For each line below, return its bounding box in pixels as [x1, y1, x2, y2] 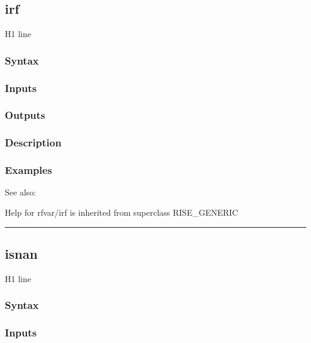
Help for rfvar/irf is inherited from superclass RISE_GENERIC [5, 206, 239, 218]
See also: [5, 186, 36, 198]
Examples [5, 163, 52, 177]
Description [5, 135, 62, 150]
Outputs [5, 108, 45, 122]
